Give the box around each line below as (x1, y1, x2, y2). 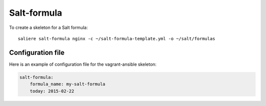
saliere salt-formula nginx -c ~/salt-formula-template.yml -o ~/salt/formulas (18, 36, 215, 41)
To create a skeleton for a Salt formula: (9, 25, 88, 30)
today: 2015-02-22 (30, 88, 74, 94)
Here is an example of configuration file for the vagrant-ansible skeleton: (9, 61, 157, 67)
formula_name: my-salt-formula (30, 81, 105, 87)
